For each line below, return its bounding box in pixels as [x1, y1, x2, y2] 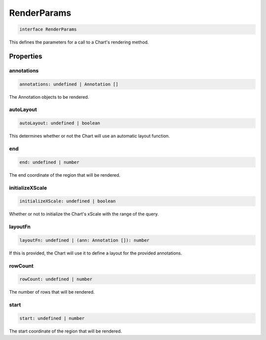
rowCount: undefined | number [19, 276, 93, 282]
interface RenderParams [19, 27, 77, 32]
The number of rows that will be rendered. [9, 289, 95, 295]
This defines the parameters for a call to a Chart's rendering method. [9, 39, 149, 45]
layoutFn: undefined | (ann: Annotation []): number [19, 237, 150, 243]
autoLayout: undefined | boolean [19, 120, 100, 126]
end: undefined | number [19, 159, 80, 165]
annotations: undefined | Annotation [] [19, 81, 118, 87]
